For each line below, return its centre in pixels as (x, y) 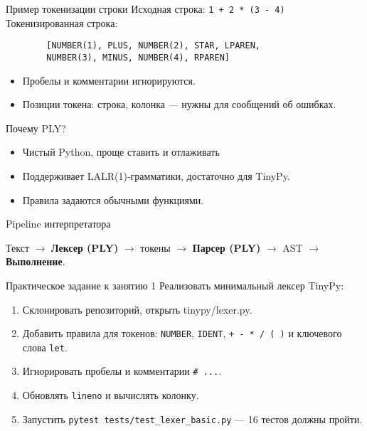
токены (155, 247)
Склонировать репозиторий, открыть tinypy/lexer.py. (137, 309)
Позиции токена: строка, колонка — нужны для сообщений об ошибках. (179, 104)
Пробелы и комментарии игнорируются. (109, 80)
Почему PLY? (36, 128)
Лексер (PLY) (85, 247)
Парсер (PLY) (227, 247)
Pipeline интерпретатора (58, 224)
